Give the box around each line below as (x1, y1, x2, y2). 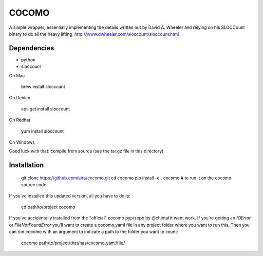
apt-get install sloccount (21, 106, 70, 112)
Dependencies (9, 44, 55, 52)
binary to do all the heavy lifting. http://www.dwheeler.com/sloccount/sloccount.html (9, 31, 179, 37)
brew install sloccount (21, 84, 65, 90)
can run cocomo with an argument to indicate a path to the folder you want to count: (9, 229, 179, 235)
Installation (9, 161, 44, 170)
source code (21, 182, 47, 188)
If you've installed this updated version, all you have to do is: (9, 193, 131, 199)
